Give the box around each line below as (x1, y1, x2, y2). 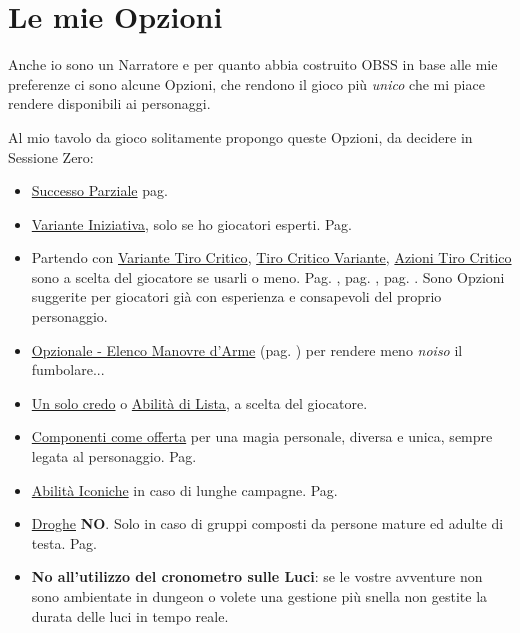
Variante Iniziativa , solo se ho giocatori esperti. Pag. (31, 213, 353, 234)
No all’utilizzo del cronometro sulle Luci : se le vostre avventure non (31, 566, 483, 587)
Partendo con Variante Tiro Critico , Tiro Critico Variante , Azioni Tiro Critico (31, 247, 512, 268)
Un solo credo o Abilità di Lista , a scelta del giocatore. (31, 392, 368, 413)
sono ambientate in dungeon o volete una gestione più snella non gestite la (31, 586, 488, 606)
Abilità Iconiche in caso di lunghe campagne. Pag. (31, 479, 338, 500)
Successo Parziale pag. (31, 180, 168, 201)
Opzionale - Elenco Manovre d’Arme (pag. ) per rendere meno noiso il (31, 339, 463, 360)
